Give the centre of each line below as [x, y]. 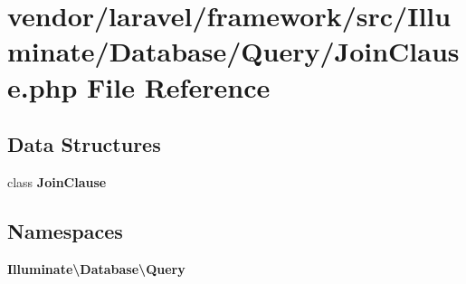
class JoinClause [57, 181]
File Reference [179, 86]
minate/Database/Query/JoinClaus [233, 51]
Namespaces [65, 230]
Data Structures [84, 144]
